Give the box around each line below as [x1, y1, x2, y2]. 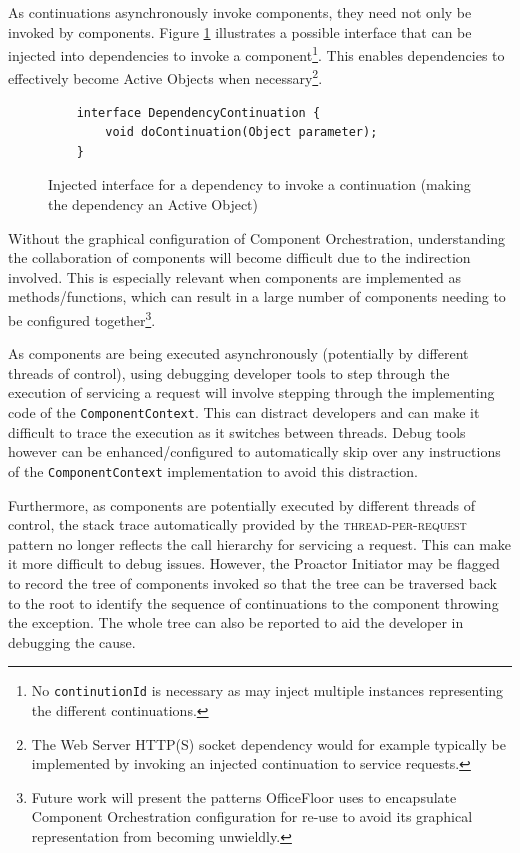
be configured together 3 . [8, 307, 156, 330]
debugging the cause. [8, 631, 136, 652]
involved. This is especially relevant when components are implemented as [8, 266, 462, 287]
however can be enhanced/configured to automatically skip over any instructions [8, 441, 501, 462]
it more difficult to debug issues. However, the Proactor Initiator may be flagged [8, 553, 500, 574]
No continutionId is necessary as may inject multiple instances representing [31, 680, 504, 701]
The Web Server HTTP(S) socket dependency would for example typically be [31, 733, 506, 754]
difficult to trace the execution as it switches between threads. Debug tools [8, 421, 466, 442]
